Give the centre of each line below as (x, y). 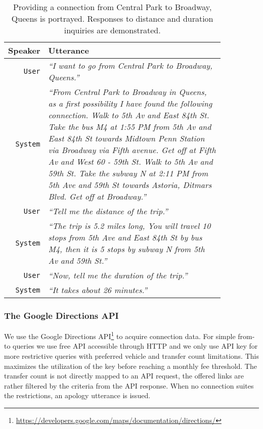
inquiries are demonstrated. (112, 30)
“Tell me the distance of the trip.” (108, 211)
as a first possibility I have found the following (130, 103)
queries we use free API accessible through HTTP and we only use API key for (135, 346)
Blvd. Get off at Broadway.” (97, 196)
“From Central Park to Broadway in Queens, (127, 92)
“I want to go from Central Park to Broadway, (130, 65)
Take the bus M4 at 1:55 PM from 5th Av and (130, 127)
